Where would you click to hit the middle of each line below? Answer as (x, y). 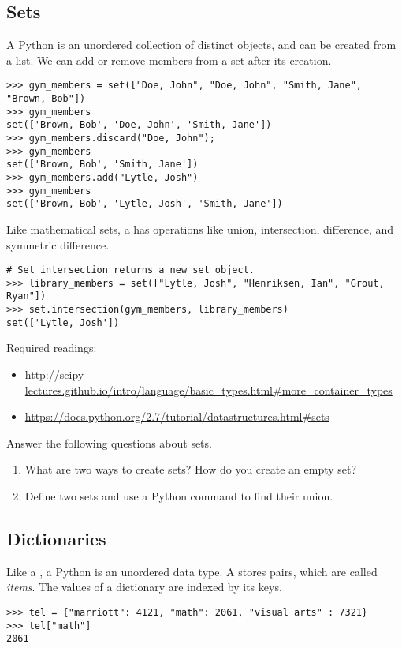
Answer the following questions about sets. (109, 442)
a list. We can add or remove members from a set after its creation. (169, 60)
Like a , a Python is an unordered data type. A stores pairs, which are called (192, 571)
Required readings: (52, 348)
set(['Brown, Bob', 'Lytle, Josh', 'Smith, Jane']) (145, 204)
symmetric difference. (58, 244)
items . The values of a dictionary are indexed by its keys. (144, 587)
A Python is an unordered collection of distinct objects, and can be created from (201, 45)
